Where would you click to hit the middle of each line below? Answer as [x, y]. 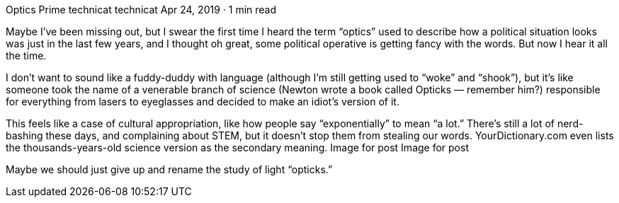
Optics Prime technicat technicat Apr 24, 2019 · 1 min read [141, 10]
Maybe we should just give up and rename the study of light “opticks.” [169, 169]
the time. [26, 56]
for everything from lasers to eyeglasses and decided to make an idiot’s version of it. [203, 101]
